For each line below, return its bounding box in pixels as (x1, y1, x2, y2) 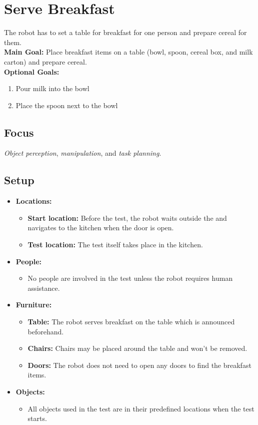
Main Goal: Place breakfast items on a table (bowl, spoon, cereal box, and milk (4, 47, 253, 57)
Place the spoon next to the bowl (15, 100, 118, 110)
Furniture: (15, 299, 52, 310)
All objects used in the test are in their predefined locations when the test (27, 403, 254, 413)
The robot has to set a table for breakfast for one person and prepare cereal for (4, 27, 247, 38)
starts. (27, 413, 47, 423)
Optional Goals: (4, 66, 59, 77)
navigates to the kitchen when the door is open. (27, 222, 174, 233)
